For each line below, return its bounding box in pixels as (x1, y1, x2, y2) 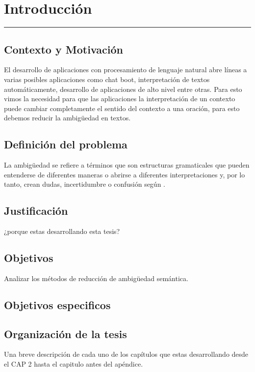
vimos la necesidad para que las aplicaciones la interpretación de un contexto (4, 93, 235, 104)
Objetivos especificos (4, 297, 111, 312)
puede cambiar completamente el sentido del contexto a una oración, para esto (4, 103, 240, 113)
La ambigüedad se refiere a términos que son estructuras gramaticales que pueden (4, 160, 250, 170)
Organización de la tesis (4, 326, 127, 341)
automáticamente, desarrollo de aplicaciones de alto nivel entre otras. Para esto (4, 84, 242, 94)
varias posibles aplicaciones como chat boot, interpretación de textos (4, 74, 210, 84)
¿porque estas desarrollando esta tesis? (4, 226, 120, 236)
